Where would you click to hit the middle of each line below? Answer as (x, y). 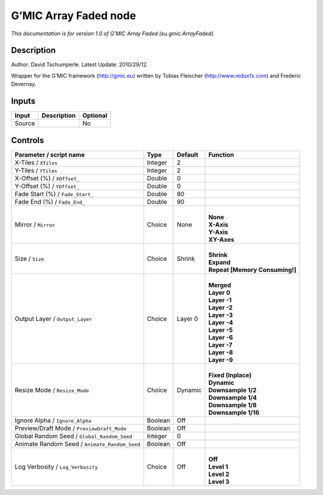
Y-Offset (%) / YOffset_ (47, 186)
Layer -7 (220, 345)
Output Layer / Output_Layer (54, 319)
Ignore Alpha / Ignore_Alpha (53, 420)
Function (221, 154)
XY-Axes (221, 239)
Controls (28, 140)
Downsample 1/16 (234, 412)
